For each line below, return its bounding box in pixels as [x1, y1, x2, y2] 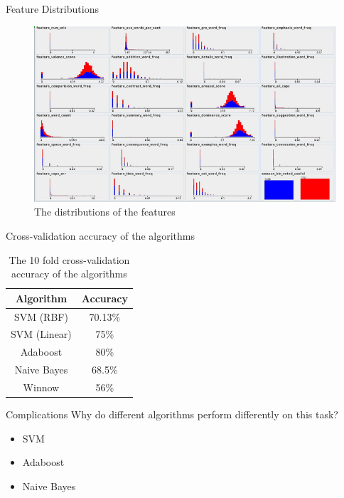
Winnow [23, 379, 60, 394]
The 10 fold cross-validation [9, 252, 130, 267]
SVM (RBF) [14, 309, 68, 324]
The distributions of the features [34, 204, 176, 219]
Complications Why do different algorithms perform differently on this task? [6, 407, 338, 422]
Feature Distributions [6, 1, 99, 16]
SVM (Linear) [11, 327, 72, 341]
